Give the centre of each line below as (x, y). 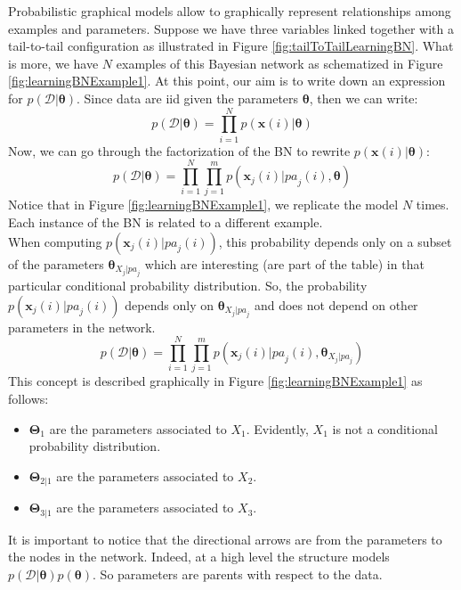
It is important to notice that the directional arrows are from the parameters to (225, 539)
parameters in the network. (82, 327)
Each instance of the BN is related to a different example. (166, 222)
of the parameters (56, 263)
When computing (55, 241)
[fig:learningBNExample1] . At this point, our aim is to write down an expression (227, 81)
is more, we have (53, 63)
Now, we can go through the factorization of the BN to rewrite (179, 150)
